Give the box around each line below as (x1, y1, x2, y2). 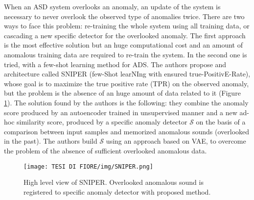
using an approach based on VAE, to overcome (106, 136, 246, 146)
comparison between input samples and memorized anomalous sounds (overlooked (4, 126, 250, 136)
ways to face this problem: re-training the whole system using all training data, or (4, 21, 250, 31)
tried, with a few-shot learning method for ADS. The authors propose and (4, 59, 227, 69)
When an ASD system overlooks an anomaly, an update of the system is (4, 1, 221, 11)
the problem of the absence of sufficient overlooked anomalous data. (4, 145, 207, 155)
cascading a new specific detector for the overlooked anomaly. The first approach (4, 30, 246, 40)
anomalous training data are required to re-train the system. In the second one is (4, 49, 247, 59)
